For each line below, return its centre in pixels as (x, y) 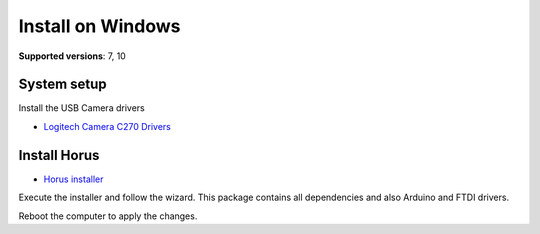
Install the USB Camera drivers (81, 108)
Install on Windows (99, 26)
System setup (62, 84)
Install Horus (59, 155)
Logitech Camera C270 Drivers (107, 126)
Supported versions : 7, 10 (72, 56)
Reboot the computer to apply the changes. (108, 216)
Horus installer (73, 179)
